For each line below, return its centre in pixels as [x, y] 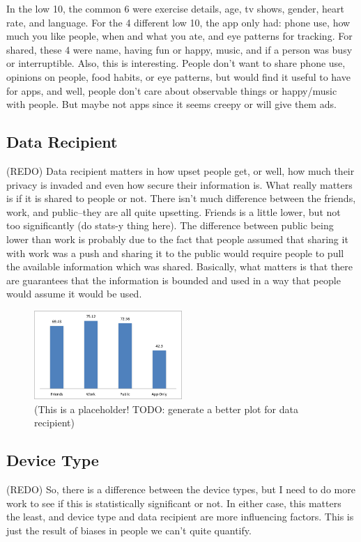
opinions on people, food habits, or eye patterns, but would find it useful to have [178, 76]
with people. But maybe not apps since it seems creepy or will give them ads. [171, 104]
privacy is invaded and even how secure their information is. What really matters [179, 184]
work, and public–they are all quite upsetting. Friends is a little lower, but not [174, 211]
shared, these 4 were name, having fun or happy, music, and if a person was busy [179, 49]
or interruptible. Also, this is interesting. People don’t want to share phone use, [176, 63]
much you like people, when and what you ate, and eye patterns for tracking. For [179, 36]
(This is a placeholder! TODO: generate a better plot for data [166, 409]
